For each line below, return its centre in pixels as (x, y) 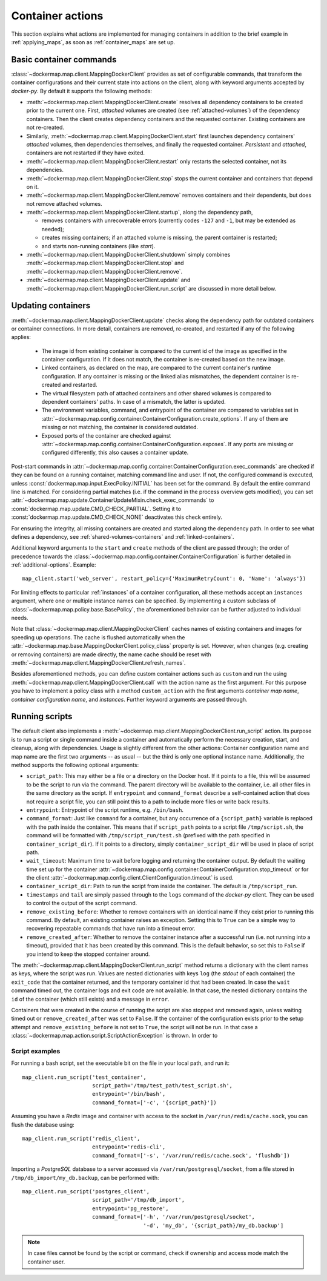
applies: (21, 337)
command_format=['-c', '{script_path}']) (154, 1102)
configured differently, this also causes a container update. (115, 453)
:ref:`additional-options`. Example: (54, 565)
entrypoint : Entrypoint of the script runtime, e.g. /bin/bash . (105, 810)
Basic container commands (64, 60)
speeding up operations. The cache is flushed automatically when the (98, 637)
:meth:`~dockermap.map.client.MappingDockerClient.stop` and (105, 263)
